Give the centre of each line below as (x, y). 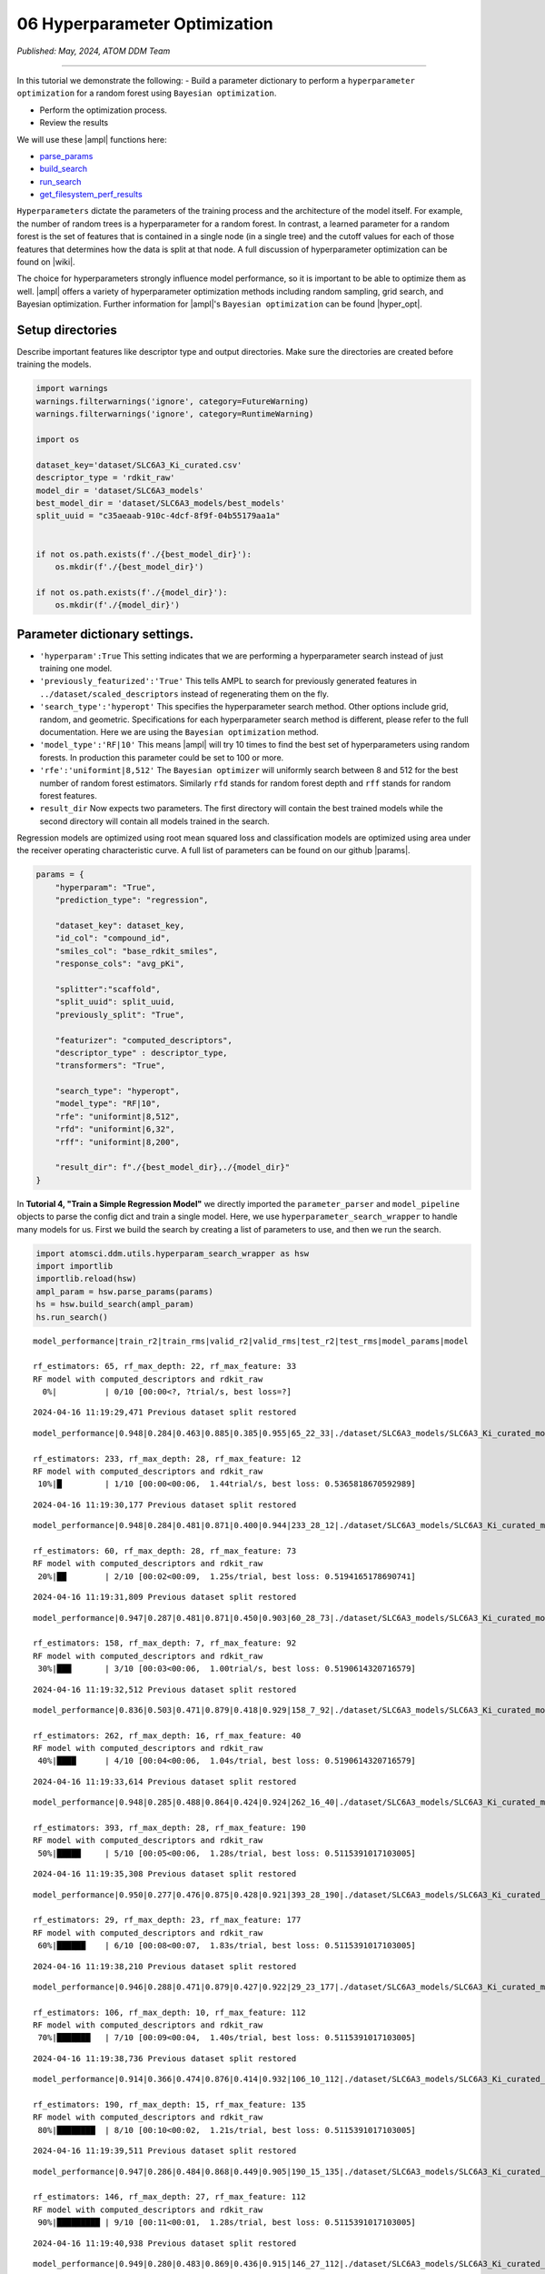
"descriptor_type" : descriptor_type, (141, 1052)
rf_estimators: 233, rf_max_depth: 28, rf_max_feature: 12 (167, 1459)
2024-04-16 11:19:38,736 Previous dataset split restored (165, 2058)
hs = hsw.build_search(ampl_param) (115, 1304)
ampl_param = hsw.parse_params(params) (124, 1291)
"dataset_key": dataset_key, (120, 926)
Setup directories (67, 330)
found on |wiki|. (46, 262)
